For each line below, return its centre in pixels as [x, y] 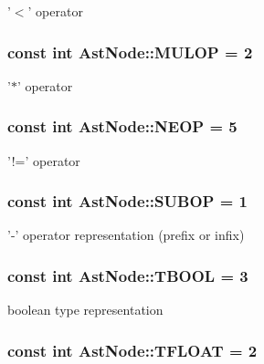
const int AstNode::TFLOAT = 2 [132, 350]
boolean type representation [85, 310]
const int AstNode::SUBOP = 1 [127, 201]
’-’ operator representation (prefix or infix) [126, 235]
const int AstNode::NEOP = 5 [122, 126]
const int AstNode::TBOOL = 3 [128, 275]
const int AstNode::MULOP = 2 [130, 52]
